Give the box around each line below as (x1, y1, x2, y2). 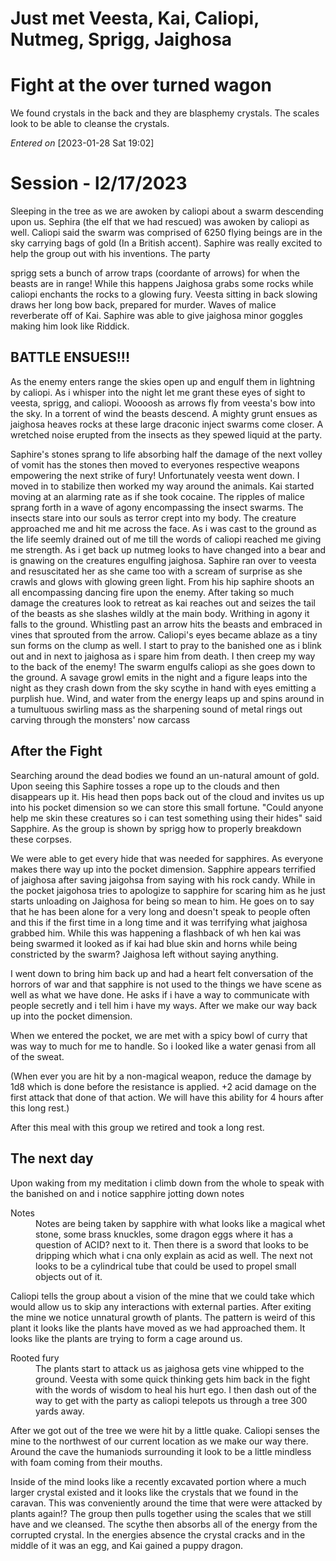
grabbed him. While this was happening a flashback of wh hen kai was (10, 927, 302, 939)
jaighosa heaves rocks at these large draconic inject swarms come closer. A (10, 418, 324, 430)
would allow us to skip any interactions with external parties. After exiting (10, 1300, 312, 1312)
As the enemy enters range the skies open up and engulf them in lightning (10, 375, 316, 387)
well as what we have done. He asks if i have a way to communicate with (10, 988, 310, 1001)
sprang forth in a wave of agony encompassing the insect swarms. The (10, 501, 304, 513)
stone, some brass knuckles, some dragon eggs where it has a (35, 1228, 294, 1240)
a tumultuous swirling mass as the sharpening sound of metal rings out (10, 703, 303, 715)
